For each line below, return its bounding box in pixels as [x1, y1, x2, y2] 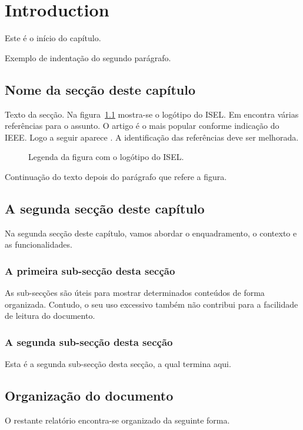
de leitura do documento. [5, 309, 95, 322]
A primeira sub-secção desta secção [5, 263, 175, 278]
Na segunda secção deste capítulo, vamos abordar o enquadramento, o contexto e [5, 226, 297, 239]
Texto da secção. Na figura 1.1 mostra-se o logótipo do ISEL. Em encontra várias [5, 108, 299, 120]
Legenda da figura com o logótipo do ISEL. [28, 151, 184, 163]
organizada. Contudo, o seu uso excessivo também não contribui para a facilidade [5, 298, 298, 310]
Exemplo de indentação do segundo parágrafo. [5, 51, 171, 64]
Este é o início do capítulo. [5, 32, 101, 44]
